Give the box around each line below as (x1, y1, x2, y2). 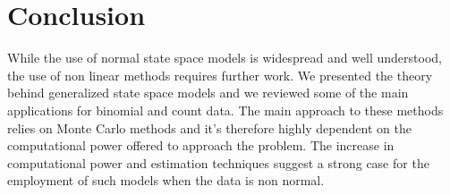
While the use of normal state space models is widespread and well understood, (7, 48, 442, 67)
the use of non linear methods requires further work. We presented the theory (7, 65, 433, 84)
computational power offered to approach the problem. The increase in (7, 136, 395, 155)
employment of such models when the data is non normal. (7, 171, 325, 190)
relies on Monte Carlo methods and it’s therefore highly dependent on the (7, 118, 412, 137)
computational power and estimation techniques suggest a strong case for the (7, 153, 429, 172)
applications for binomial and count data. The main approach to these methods (7, 100, 444, 119)
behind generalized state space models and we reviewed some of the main (7, 83, 409, 102)
